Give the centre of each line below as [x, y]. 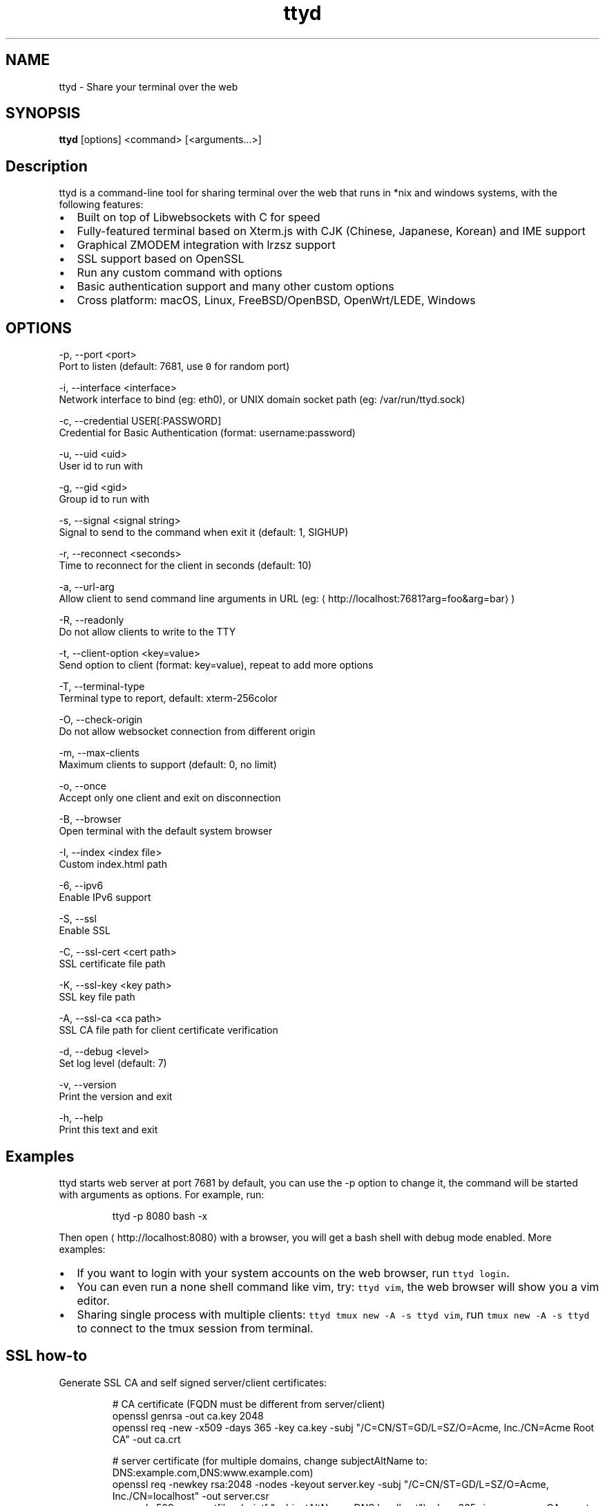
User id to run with [101, 466]
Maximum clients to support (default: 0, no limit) [168, 765]
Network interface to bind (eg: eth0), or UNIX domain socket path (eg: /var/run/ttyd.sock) [262, 400]
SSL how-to [47, 1356]
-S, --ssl [78, 919]
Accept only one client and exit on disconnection [170, 798]
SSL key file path [97, 997]
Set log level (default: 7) [113, 1063]
